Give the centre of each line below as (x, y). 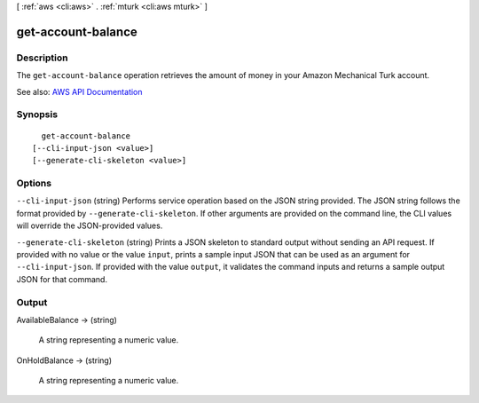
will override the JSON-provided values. (90, 225)
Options (34, 184)
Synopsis (37, 115)
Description (42, 58)
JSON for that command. (62, 279)
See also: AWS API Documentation (79, 91)
